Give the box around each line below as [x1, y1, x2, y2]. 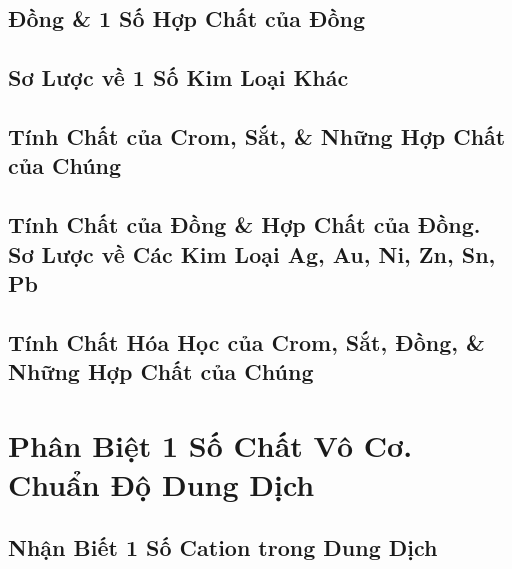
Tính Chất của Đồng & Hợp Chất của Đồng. [8, 209, 481, 240]
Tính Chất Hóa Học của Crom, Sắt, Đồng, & [8, 326, 485, 357]
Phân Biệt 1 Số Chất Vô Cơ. [8, 424, 413, 465]
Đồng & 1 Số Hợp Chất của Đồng [8, 3, 366, 34]
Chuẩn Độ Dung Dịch [8, 463, 315, 504]
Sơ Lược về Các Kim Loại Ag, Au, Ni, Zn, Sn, [8, 238, 496, 269]
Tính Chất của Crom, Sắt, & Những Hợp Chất [8, 120, 506, 151]
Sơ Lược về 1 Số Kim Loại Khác [8, 62, 349, 93]
